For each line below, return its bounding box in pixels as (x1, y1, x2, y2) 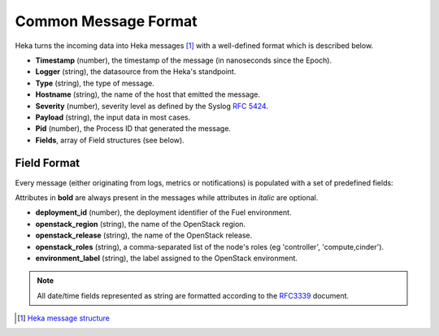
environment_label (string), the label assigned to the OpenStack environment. (35, 253, 298, 263)
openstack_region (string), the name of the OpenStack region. (35, 219, 246, 229)
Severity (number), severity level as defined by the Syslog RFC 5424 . (35, 101, 268, 111)
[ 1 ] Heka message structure (17, 313, 110, 323)
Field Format (15, 156, 80, 170)
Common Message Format (15, 12, 198, 30)
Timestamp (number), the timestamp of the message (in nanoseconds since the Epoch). (35, 55, 333, 65)
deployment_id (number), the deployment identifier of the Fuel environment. (35, 207, 292, 217)
